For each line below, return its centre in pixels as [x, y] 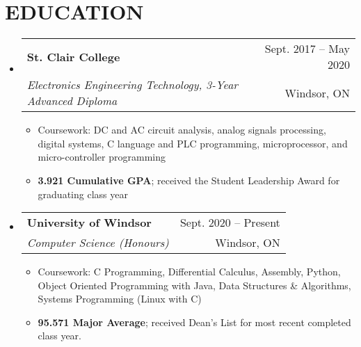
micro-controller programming [102, 157]
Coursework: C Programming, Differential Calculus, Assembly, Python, [189, 272]
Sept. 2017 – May [307, 49]
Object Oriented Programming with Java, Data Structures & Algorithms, [194, 285]
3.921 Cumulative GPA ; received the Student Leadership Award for [189, 180]
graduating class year [83, 194]
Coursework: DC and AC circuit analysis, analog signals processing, [182, 130]
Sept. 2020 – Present [230, 223]
